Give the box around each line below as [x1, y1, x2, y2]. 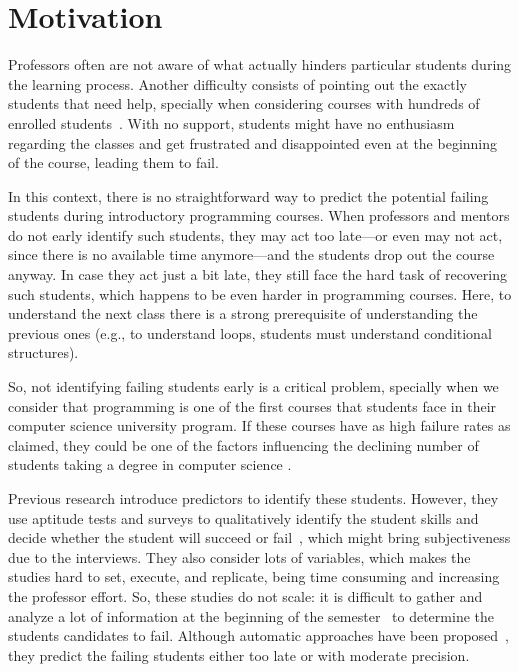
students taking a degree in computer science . [8, 454, 292, 475]
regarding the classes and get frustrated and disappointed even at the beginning [8, 132, 498, 153]
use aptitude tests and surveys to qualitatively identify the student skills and [8, 507, 479, 528]
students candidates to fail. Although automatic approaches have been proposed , [8, 625, 510, 646]
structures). [8, 342, 79, 363]
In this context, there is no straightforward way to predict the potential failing [8, 185, 489, 206]
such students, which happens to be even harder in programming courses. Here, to [8, 283, 512, 304]
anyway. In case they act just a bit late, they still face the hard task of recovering [8, 264, 507, 285]
